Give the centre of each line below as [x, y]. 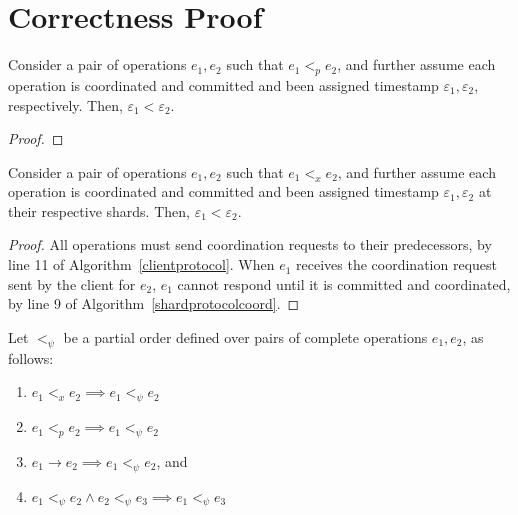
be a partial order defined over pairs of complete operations [245, 336]
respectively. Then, [65, 104]
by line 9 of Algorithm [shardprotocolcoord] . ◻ [154, 303]
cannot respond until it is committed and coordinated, [344, 283]
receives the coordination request [396, 264]
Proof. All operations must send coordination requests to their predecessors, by [250, 244]
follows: [31, 357]
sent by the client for [72, 283]
